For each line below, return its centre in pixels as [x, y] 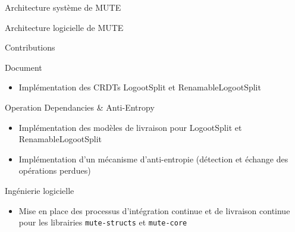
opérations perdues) [55, 170]
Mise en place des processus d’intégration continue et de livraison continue [154, 210]
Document [23, 67]
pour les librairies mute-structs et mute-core [103, 222]
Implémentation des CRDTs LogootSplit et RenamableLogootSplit [140, 87]
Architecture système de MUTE [63, 7]
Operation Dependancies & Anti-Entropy [80, 107]
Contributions [30, 47]
